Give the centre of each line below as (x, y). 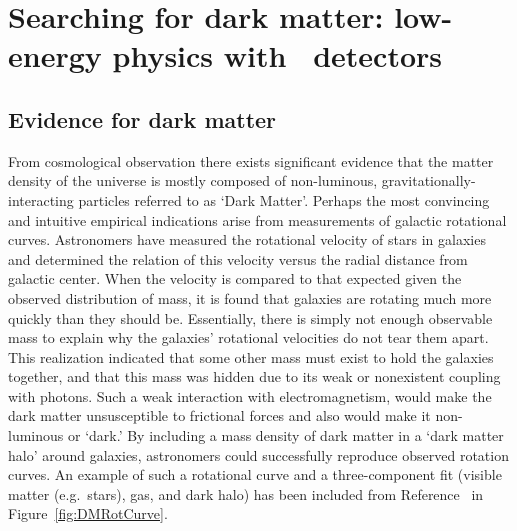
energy (55, 55)
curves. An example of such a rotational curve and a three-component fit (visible (255, 474)
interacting (41, 199)
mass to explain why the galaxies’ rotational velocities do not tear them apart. (248, 337)
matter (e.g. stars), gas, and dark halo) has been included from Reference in (246, 493)
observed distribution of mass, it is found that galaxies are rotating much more (250, 297)
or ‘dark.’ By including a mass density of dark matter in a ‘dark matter (285, 435)
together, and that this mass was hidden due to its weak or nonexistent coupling (254, 376)
